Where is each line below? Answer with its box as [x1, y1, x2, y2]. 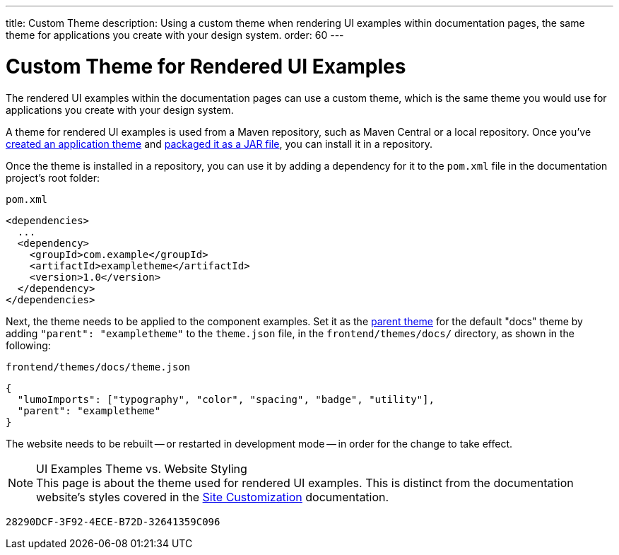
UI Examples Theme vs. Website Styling [36, 461, 247, 476]
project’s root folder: [6, 171, 100, 184]
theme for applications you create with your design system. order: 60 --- [6, 29, 344, 41]
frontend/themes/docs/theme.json [6, 361, 191, 373]
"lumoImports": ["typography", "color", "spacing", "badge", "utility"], [17, 393, 435, 405]
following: [6, 339, 51, 351]
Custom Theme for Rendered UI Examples [6, 54, 406, 78]
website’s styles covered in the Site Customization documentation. [36, 489, 389, 504]
